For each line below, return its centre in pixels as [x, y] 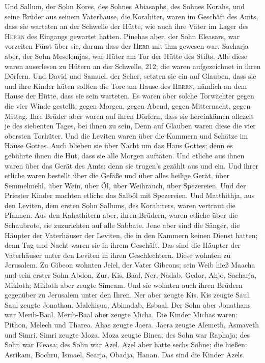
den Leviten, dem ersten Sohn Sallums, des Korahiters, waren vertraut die [120, 205]
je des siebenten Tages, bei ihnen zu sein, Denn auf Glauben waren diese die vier [130, 126]
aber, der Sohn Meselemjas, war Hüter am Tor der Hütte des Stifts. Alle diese [126, 56]
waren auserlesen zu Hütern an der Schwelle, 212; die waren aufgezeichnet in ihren [133, 66]
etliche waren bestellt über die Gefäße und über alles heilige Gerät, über [117, 175]
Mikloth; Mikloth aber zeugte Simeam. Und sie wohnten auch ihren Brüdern [124, 285]
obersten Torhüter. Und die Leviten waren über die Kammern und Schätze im [126, 135]
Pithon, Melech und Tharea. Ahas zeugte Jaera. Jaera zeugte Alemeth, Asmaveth [132, 324]
